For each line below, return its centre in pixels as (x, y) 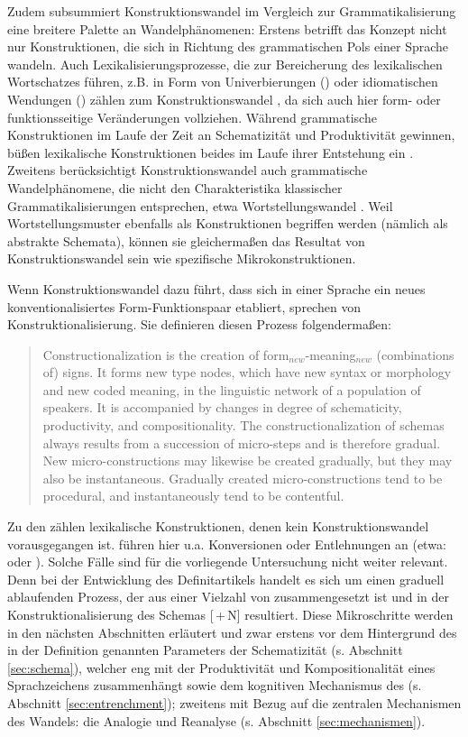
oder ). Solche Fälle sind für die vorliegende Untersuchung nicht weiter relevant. (228, 562)
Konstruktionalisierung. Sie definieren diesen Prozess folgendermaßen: (199, 324)
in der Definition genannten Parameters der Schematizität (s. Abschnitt (205, 650)
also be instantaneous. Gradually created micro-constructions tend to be (243, 478)
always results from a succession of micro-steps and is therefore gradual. (242, 442)
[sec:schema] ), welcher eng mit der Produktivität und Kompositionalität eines (221, 667)
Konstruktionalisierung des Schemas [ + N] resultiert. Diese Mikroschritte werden (230, 614)
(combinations (415, 354)
